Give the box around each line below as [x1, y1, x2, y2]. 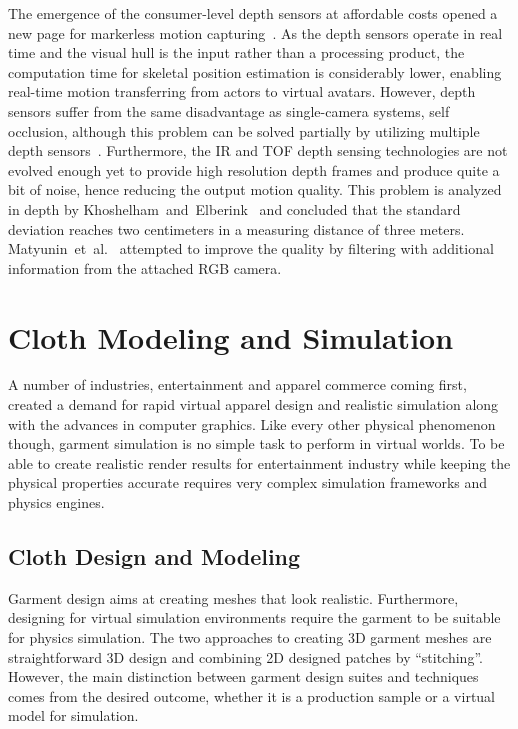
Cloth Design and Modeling [8, 540, 301, 571]
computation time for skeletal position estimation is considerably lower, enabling [8, 61, 502, 82]
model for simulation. [8, 705, 139, 726]
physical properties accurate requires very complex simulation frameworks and [8, 472, 488, 493]
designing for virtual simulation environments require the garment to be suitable [8, 607, 501, 628]
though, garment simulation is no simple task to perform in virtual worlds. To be [8, 433, 505, 454]
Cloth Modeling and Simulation [8, 316, 454, 357]
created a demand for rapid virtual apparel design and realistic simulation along [8, 394, 499, 415]
